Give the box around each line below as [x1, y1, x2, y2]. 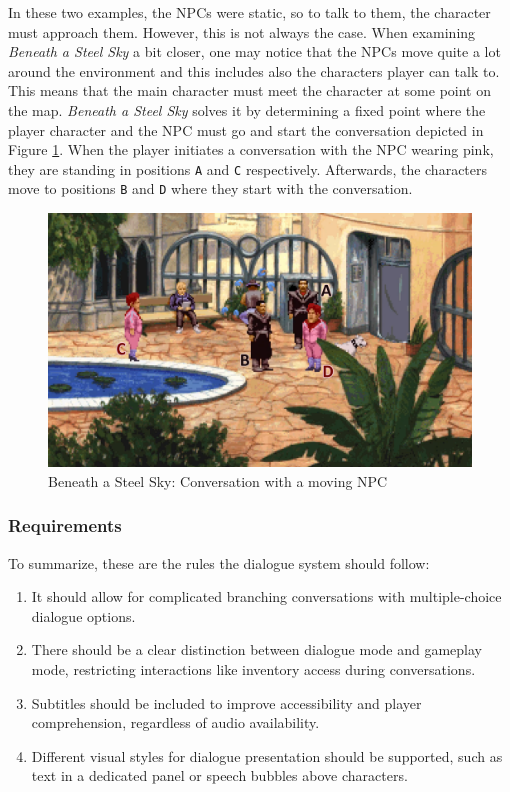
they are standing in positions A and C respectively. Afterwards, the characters [8, 158, 488, 179]
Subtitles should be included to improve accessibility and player [31, 692, 422, 713]
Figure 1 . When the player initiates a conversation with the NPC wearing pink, [8, 139, 494, 160]
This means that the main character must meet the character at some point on [8, 80, 491, 101]
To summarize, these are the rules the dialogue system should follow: [8, 552, 430, 573]
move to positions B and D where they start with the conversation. [8, 178, 413, 199]
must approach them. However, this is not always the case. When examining [8, 21, 476, 42]
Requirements [8, 513, 122, 538]
